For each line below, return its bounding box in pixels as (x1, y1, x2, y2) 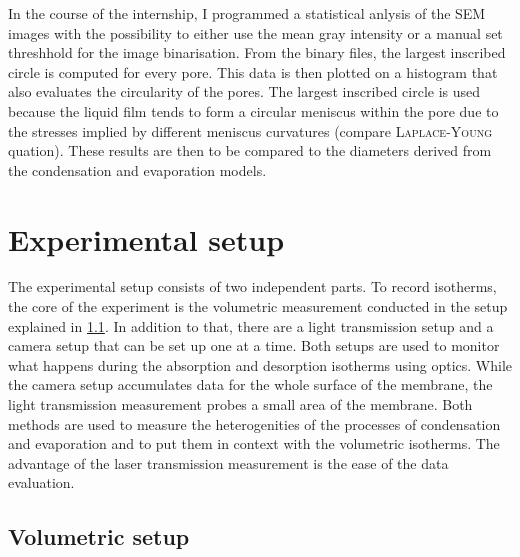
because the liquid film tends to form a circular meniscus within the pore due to (8, 100, 499, 121)
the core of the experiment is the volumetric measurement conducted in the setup (8, 296, 508, 317)
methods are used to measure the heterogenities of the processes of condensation (8, 413, 501, 434)
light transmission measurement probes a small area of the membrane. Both (8, 394, 473, 415)
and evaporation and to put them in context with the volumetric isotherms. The (8, 433, 500, 454)
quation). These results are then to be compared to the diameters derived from (8, 140, 492, 161)
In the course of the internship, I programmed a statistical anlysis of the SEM (8, 3, 486, 23)
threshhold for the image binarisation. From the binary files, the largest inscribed (8, 42, 506, 63)
